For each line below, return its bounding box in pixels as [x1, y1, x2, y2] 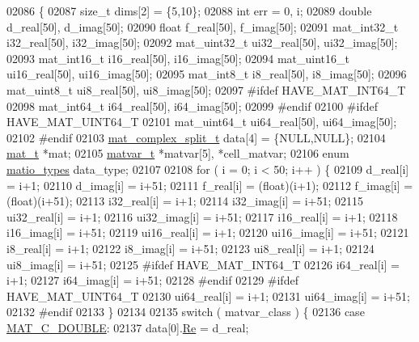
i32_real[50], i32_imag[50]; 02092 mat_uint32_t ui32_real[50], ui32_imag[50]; [6, 34, 398, 51]
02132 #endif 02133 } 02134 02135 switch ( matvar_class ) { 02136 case [6, 303, 365, 320]
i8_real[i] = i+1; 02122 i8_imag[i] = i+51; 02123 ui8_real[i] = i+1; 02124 [6, 239, 375, 256]
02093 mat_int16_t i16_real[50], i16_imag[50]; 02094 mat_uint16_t [6, 49, 349, 66]
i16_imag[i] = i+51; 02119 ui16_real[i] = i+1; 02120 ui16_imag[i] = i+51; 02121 [6, 224, 409, 241]
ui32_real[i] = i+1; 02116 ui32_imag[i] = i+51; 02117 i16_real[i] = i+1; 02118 [6, 208, 398, 225]
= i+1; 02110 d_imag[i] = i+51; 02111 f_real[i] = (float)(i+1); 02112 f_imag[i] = [6, 176, 413, 193]
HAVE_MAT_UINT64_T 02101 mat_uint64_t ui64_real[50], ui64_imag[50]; [6, 113, 397, 130]
